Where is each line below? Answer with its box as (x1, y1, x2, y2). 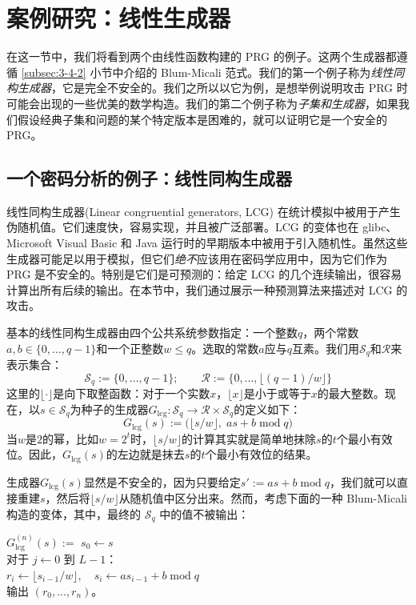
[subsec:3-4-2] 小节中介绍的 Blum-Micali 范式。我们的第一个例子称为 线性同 (21, 63, 405, 80)
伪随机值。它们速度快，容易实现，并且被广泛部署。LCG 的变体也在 (6, 218, 359, 235)
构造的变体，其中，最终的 (6, 505, 141, 522)
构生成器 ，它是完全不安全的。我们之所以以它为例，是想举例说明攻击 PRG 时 (6, 79, 408, 96)
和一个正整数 (96, 339, 164, 356)
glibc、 (362, 218, 398, 235)
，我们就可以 (329, 473, 397, 490)
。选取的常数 (191, 339, 259, 356)
